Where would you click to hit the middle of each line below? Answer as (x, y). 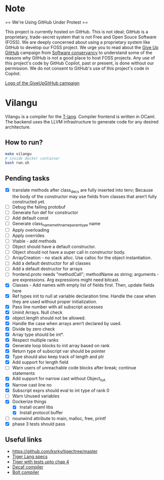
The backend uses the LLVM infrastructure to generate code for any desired (82, 121)
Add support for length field (40, 362)
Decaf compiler (28, 467)
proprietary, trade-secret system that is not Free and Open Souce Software (81, 37)
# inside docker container (33, 158)
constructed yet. (29, 202)
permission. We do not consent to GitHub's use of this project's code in (77, 68)
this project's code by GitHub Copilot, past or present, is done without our (80, 63)
